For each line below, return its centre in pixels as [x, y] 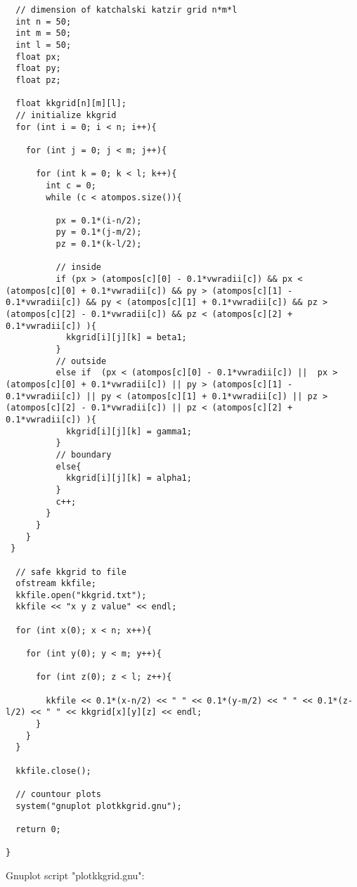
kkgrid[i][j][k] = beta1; [126, 338]
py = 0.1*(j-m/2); [99, 232]
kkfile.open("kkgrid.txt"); [81, 595]
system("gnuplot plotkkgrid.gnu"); [99, 806]
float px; [38, 57]
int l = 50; [44, 45]
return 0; [38, 829]
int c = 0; [71, 185]
